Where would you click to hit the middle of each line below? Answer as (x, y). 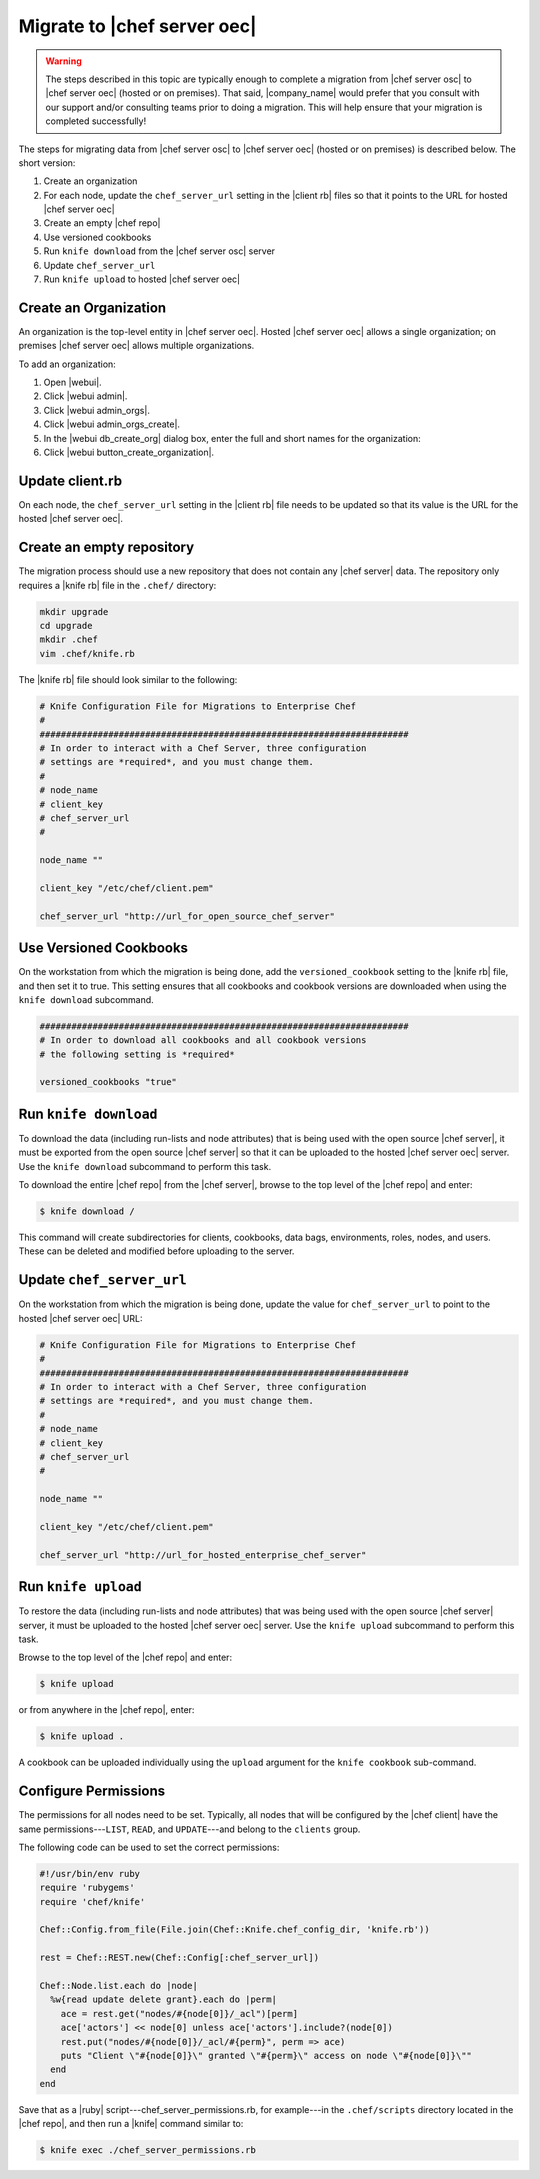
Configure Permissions (92, 1791)
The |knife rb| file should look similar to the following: (128, 679)
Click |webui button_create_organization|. (129, 452)
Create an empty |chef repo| (102, 223)
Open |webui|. (72, 382)
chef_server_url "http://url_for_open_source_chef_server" (187, 916)
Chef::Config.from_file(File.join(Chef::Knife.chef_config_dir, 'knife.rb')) (234, 1929)
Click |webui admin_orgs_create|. (111, 424)
